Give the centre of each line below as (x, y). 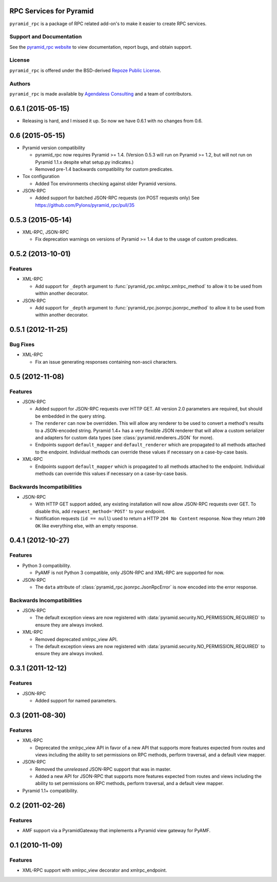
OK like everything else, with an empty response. (86, 525)
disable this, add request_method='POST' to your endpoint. (100, 511)
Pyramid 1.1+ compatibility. (50, 791)
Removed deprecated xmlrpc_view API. (76, 639)
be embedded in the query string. (71, 416)
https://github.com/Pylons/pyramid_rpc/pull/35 (85, 205)
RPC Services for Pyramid (52, 11)
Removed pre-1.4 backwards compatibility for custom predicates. (104, 169)
